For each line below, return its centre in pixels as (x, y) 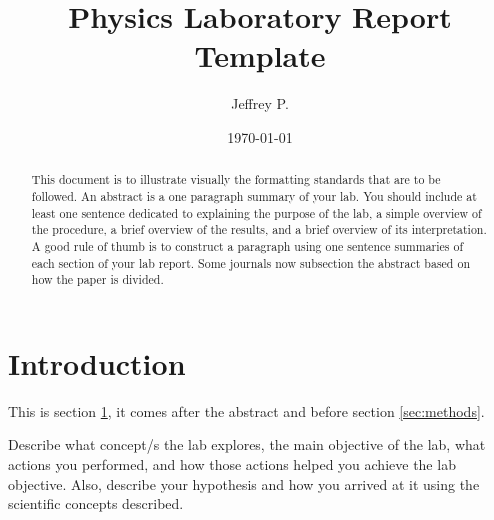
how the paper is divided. (97, 279)
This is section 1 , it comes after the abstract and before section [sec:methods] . (246, 410)
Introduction (97, 362)
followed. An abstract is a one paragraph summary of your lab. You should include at (254, 195)
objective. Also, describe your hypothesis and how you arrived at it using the (244, 483)
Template (260, 55)
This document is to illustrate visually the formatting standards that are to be (236, 179)
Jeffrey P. (260, 103)
